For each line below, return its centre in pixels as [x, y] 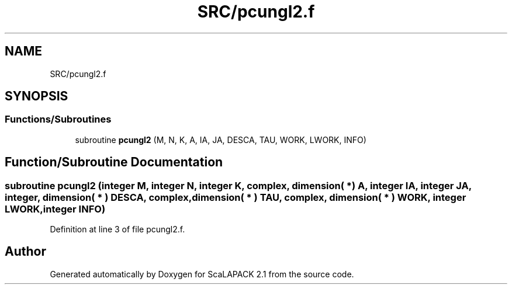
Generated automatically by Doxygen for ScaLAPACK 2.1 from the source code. [202, 274]
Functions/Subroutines [58, 119]
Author [25, 252]
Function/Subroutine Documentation [114, 162]
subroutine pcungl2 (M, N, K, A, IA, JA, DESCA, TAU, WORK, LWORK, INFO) [221, 140]
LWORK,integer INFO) [55, 209]
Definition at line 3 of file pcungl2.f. [117, 229]
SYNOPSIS [37, 96]
